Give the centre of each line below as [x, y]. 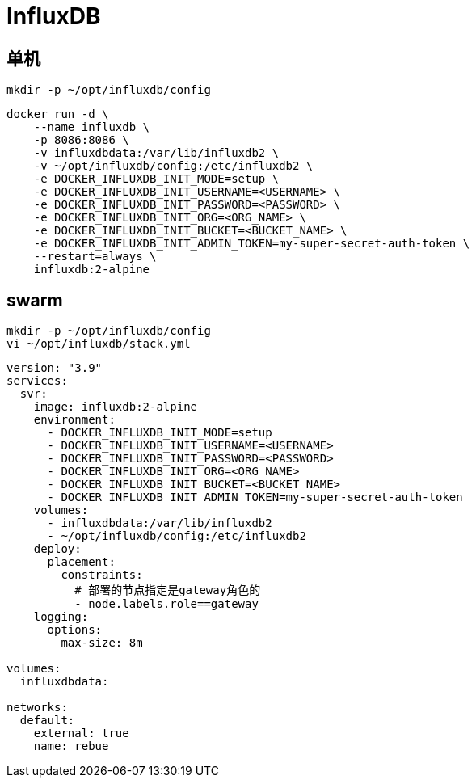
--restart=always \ [95, 257]
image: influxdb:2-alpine [116, 407]
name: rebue [71, 746]
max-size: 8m [102, 643]
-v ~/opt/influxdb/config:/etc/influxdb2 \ [173, 166]
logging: [61, 617]
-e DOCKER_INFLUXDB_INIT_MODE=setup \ [156, 179]
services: [37, 381]
